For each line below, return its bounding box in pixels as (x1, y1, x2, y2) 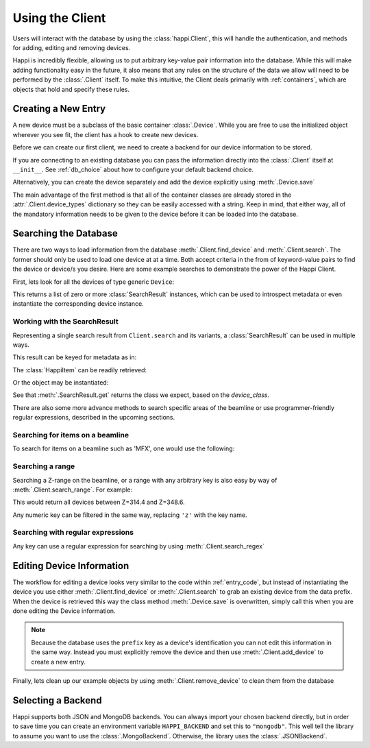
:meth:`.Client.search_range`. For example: (12, 485, 133, 494)
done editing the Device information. (12, 607, 116, 615)
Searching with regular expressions (12, 528, 134, 538)
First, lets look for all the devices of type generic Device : (12, 278, 175, 286)
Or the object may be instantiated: (12, 378, 109, 387)
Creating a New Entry (12, 103, 106, 114)
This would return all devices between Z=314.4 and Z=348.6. (12, 498, 185, 507)
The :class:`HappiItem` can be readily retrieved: (12, 365, 147, 374)
